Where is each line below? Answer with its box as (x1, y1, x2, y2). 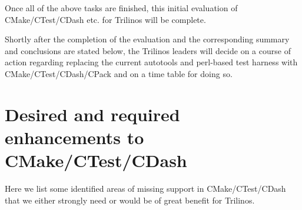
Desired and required (5, 102, 180, 126)
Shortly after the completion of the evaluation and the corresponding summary (5, 33, 290, 45)
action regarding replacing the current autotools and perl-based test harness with (5, 56, 298, 68)
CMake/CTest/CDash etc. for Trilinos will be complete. (5, 13, 206, 25)
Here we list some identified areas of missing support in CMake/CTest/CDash (5, 182, 286, 195)
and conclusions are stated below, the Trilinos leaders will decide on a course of (5, 44, 291, 56)
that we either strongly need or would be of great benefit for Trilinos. (5, 194, 255, 206)
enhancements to (5, 125, 144, 149)
